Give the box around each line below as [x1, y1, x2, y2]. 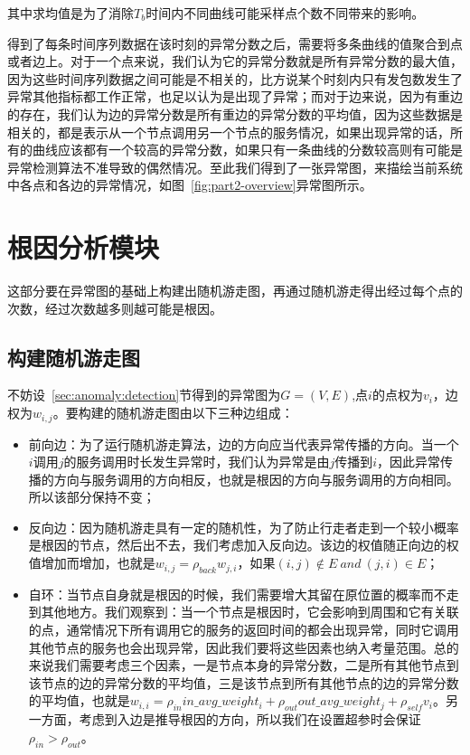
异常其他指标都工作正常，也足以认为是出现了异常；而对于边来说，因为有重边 [7, 87, 463, 106]
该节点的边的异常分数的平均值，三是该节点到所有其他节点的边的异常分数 [28, 673, 459, 692]
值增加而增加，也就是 [28, 553, 155, 572]
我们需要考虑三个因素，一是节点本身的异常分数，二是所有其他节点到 [53, 656, 459, 675]
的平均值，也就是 [28, 691, 130, 710]
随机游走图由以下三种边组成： [116, 403, 294, 422]
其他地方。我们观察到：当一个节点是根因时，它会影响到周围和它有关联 [41, 602, 459, 621]
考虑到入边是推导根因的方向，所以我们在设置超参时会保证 [79, 710, 421, 729]
